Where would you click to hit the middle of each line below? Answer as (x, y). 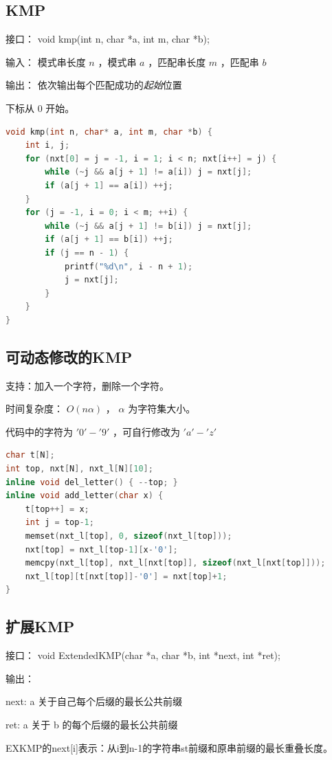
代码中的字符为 (39, 431)
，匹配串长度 (177, 62)
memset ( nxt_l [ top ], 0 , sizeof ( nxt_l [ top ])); (129, 536)
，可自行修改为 (146, 431)
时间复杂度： (34, 409)
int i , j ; (47, 145)
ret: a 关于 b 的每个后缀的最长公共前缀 (92, 724)
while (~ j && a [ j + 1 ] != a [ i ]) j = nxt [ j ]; (148, 172)
